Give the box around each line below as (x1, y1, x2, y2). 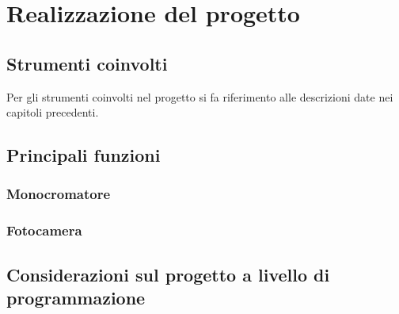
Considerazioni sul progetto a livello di (6, 262, 330, 286)
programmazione (6, 285, 146, 310)
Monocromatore (6, 184, 111, 204)
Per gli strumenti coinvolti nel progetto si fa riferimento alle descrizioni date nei (6, 88, 393, 105)
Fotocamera (6, 220, 82, 240)
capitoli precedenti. (6, 104, 99, 121)
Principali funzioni (6, 143, 161, 167)
